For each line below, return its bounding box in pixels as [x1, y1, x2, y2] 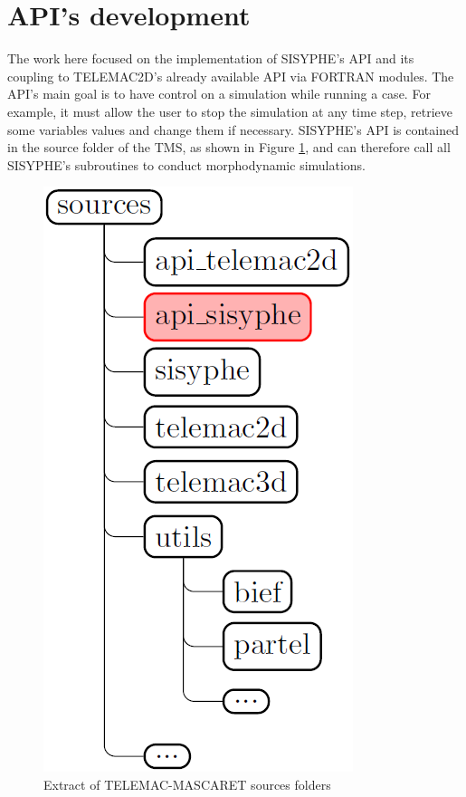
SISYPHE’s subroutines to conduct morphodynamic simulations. [7, 155, 366, 174]
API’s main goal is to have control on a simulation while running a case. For [7, 84, 431, 103]
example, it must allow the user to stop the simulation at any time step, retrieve [7, 101, 453, 120]
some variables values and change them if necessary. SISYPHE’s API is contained [7, 120, 459, 139]
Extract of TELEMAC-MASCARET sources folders [43, 774, 331, 793]
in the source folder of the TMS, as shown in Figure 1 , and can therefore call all [7, 138, 451, 157]
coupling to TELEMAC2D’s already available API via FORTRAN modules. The [7, 66, 454, 85]
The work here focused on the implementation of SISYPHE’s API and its [7, 49, 414, 68]
